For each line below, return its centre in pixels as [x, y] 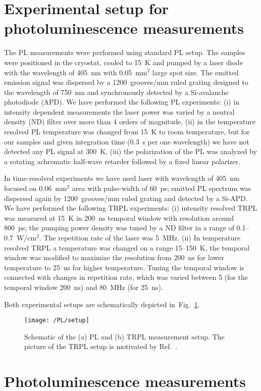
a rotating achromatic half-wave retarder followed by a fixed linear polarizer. [122, 161]
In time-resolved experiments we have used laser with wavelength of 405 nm [122, 178]
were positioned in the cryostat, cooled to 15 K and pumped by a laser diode [123, 62]
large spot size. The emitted [195, 72]
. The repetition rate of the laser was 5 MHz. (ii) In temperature [140, 237]
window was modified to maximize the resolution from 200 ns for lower [114, 257]
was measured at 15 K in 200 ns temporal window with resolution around [119, 217]
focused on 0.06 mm [36, 188]
